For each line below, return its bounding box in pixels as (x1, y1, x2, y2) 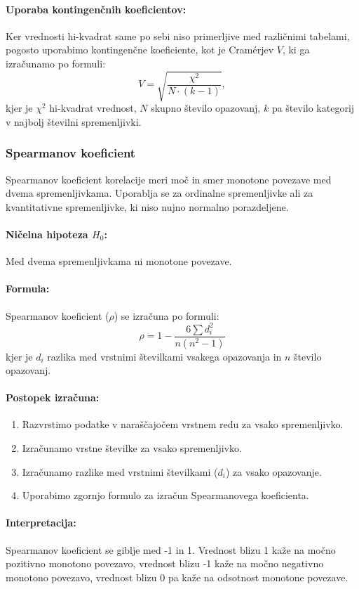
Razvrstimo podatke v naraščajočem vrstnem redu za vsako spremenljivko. (22, 417, 344, 432)
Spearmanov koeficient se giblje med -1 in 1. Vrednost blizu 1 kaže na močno (6, 542, 336, 557)
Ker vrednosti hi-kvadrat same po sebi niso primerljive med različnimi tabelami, (6, 28, 350, 43)
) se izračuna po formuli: (114, 308, 219, 323)
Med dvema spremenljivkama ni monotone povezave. (6, 254, 232, 268)
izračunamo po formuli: (6, 56, 106, 70)
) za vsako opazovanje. (225, 464, 322, 479)
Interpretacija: (6, 515, 76, 530)
